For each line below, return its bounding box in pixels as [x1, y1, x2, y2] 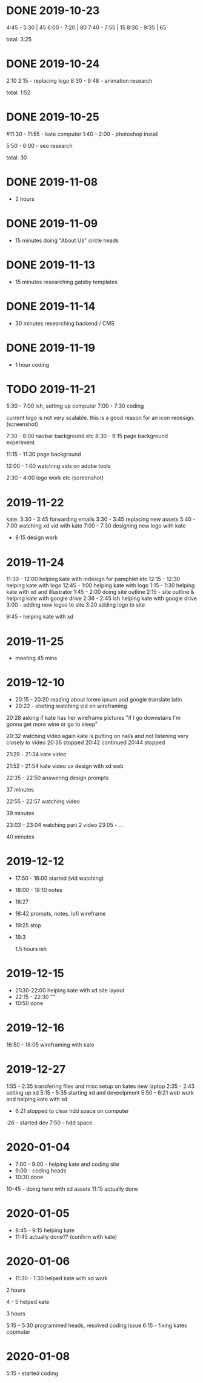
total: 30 [6, 153, 27, 161]
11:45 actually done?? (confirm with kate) [15, 1233, 118, 1240]
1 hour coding [15, 361, 50, 368]
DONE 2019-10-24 [6, 57, 100, 71]
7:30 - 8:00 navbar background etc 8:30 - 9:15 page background [6, 433, 168, 440]
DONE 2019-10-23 [6, 4, 100, 18]
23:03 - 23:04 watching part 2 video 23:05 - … [6, 821, 124, 829]
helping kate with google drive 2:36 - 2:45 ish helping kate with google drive [6, 594, 197, 602]
